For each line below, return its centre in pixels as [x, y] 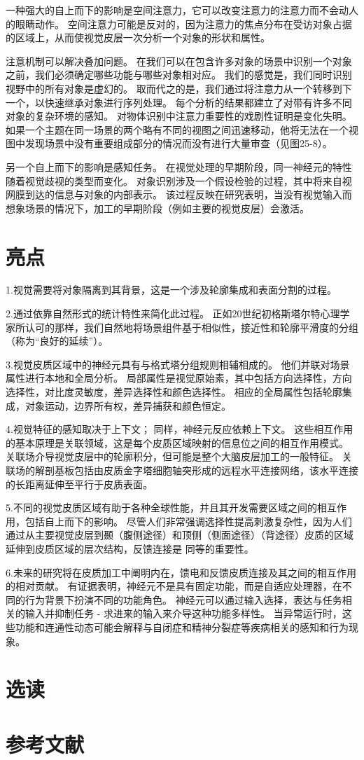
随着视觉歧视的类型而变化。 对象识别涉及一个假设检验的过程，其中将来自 [174, 180]
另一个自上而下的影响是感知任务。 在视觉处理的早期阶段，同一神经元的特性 [179, 166]
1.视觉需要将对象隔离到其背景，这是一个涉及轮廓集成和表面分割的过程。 [171, 290]
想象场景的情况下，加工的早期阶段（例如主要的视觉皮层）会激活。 [157, 208]
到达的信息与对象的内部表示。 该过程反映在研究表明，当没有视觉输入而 [188, 194]
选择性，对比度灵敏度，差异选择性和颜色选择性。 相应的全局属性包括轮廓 [174, 392]
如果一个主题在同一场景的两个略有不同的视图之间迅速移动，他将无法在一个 [177, 129]
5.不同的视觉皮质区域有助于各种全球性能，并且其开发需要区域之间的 [161, 507]
